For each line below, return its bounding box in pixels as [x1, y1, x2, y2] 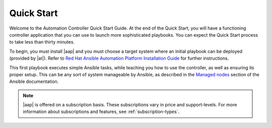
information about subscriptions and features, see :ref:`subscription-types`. [23, 108, 180, 115]
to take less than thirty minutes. [9, 39, 75, 45]
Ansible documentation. [9, 78, 59, 85]
